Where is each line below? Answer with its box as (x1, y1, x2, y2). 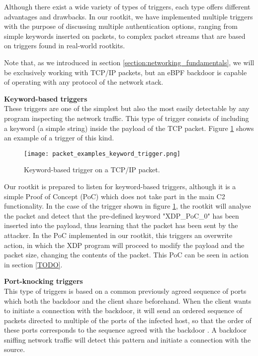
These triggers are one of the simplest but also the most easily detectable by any (4, 103, 250, 114)
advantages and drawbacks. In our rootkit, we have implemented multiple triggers (4, 11, 253, 21)
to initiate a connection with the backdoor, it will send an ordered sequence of (4, 305, 242, 316)
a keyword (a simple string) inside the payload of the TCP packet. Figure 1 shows (4, 122, 254, 133)
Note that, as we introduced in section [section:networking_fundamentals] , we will (4, 57, 255, 67)
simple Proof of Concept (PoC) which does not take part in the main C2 (4, 191, 225, 201)
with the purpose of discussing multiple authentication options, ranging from (4, 21, 238, 31)
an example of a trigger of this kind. (4, 132, 114, 143)
